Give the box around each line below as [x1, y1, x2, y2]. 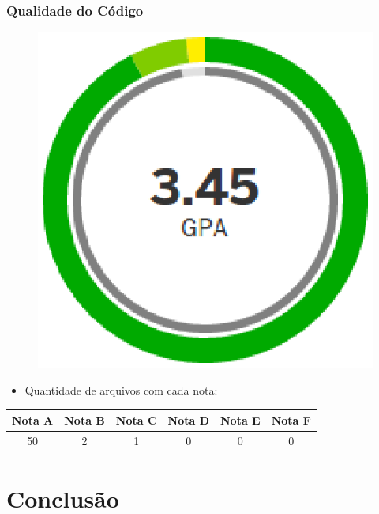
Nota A [12, 411, 54, 428]
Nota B [64, 411, 105, 428]
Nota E [220, 411, 261, 428]
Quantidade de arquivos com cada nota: [24, 381, 218, 398]
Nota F [271, 411, 311, 428]
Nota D [167, 411, 210, 428]
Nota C [115, 411, 157, 428]
